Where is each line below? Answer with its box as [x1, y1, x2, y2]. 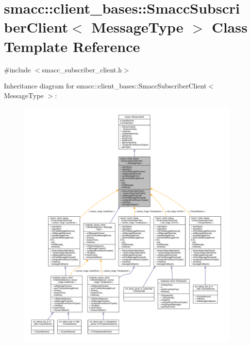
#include [4, 64, 31, 74]
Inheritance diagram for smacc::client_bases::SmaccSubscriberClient [4, 81, 207, 91]
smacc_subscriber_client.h [42, 64, 122, 74]
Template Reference [4, 36, 140, 56]
